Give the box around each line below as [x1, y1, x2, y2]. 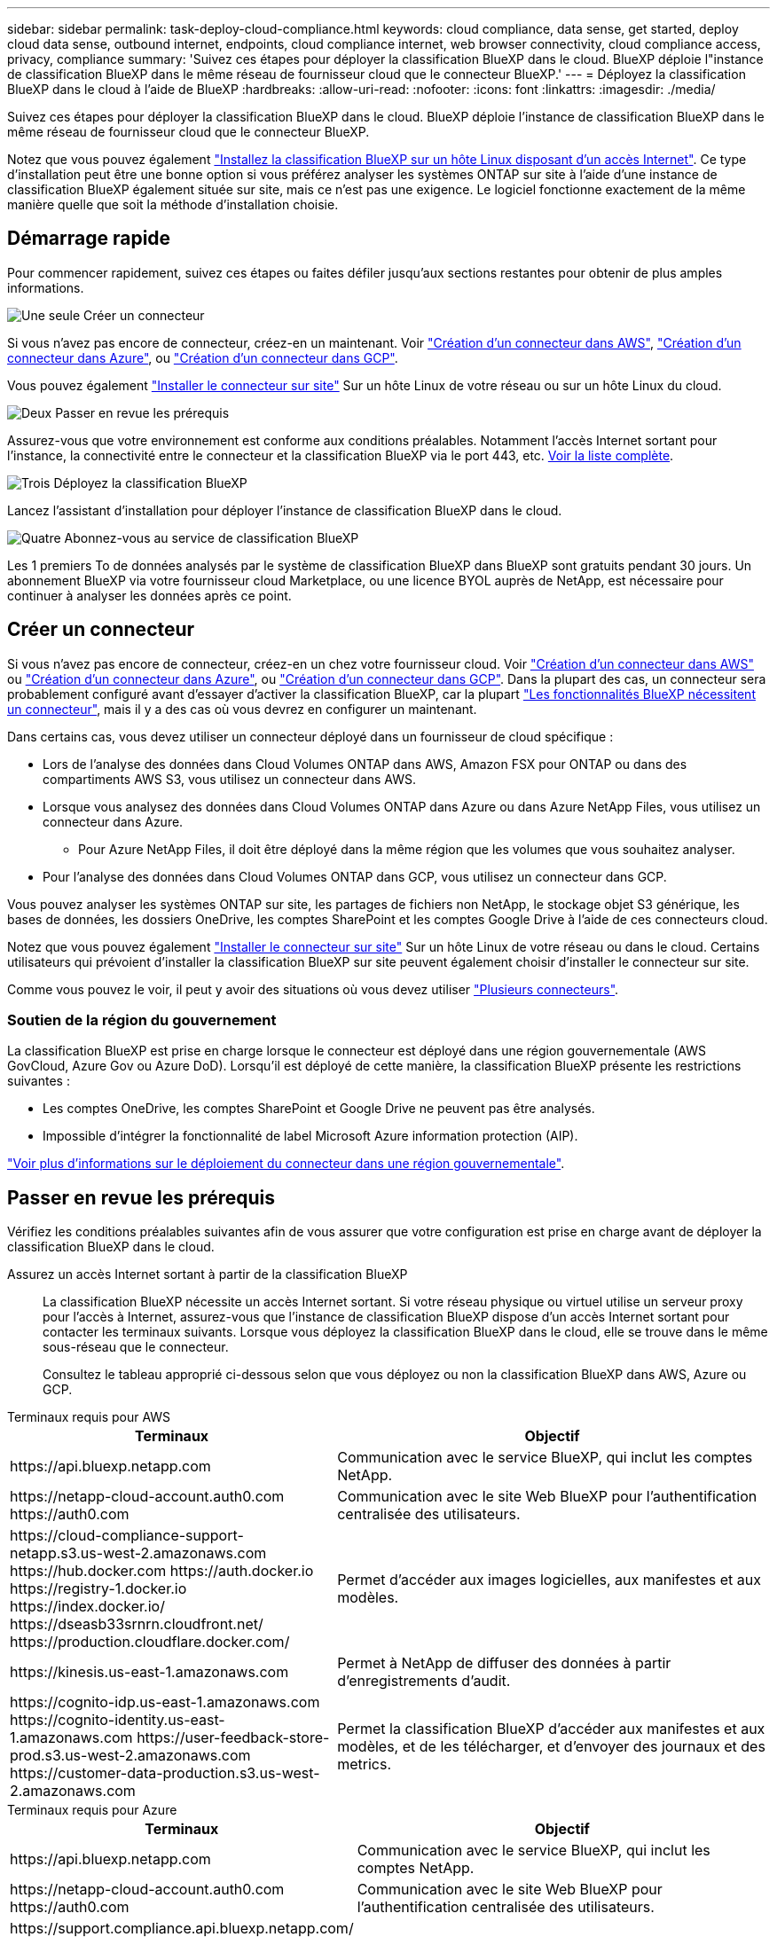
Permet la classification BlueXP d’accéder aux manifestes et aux [337, 1720, 765, 1738]
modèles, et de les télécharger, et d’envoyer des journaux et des [337, 1737, 765, 1756]
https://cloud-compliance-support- [10, 1526, 244, 1545]
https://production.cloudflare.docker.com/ [10, 1633, 290, 1651]
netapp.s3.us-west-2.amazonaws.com [10, 1544, 267, 1563]
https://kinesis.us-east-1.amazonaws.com [10, 1663, 289, 1682]
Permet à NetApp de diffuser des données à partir [337, 1654, 671, 1673]
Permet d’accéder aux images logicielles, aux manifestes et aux [337, 1571, 761, 1589]
